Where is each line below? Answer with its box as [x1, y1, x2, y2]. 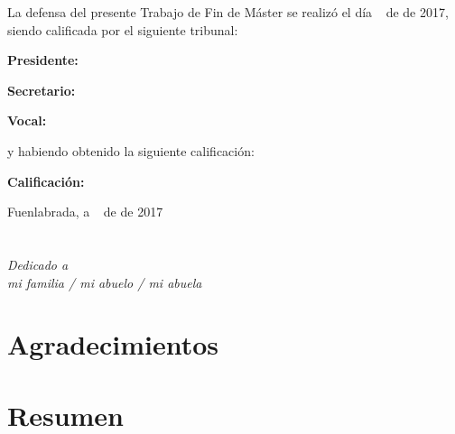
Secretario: [7, 80, 76, 99]
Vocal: [7, 111, 47, 130]
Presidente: [7, 51, 79, 69]
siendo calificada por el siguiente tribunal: [7, 20, 238, 39]
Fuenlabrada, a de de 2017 [7, 202, 163, 221]
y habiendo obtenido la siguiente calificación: [7, 141, 255, 160]
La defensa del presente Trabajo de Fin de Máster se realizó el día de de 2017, [7, 3, 449, 21]
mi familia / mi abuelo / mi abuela [7, 272, 202, 291]
